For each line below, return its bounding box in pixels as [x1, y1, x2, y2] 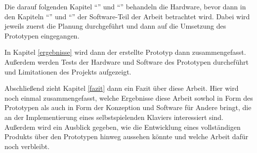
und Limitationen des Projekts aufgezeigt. [4, 66, 131, 76]
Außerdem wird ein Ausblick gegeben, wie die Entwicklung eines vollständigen [4, 121, 241, 132]
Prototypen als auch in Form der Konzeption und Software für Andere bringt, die [4, 102, 252, 113]
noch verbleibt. [4, 141, 50, 151]
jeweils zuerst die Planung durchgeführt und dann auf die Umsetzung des [4, 21, 226, 31]
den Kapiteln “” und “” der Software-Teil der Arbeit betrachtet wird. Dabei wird [4, 11, 250, 21]
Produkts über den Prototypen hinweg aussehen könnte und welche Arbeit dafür [4, 131, 249, 142]
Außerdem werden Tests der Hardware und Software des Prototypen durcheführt [4, 56, 249, 67]
